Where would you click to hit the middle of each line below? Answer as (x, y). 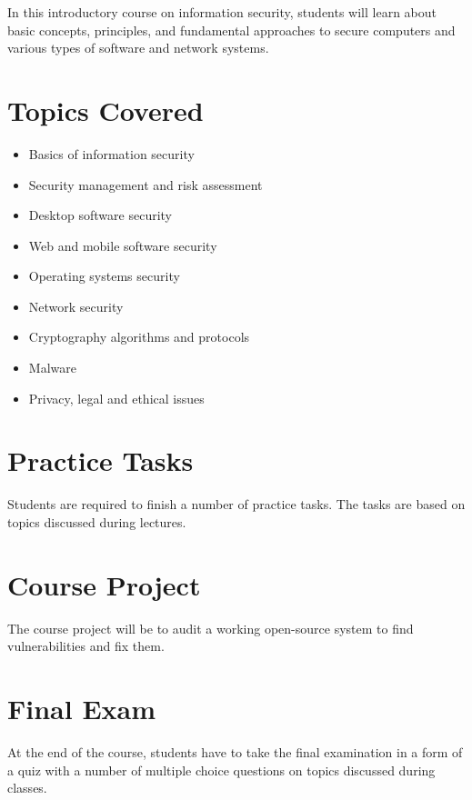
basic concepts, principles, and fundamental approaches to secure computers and (231, 30)
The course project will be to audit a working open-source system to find (211, 628)
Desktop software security (100, 215)
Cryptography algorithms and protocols (139, 337)
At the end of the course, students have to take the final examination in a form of (235, 752)
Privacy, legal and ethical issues (116, 398)
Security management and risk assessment (146, 184)
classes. (27, 788)
